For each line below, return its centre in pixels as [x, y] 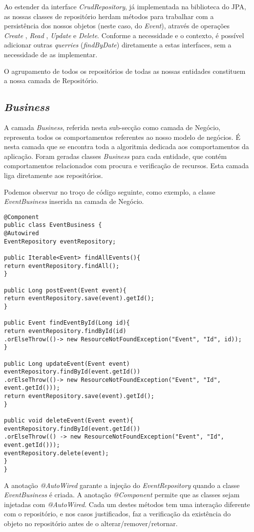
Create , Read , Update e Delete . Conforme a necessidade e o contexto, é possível [124, 35]
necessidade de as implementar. [51, 54]
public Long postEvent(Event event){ [65, 290]
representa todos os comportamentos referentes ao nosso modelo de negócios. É [122, 137]
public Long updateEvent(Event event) [67, 364]
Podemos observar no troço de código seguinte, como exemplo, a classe [110, 191]
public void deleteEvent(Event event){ [69, 421]
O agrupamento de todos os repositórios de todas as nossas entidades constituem [125, 71]
